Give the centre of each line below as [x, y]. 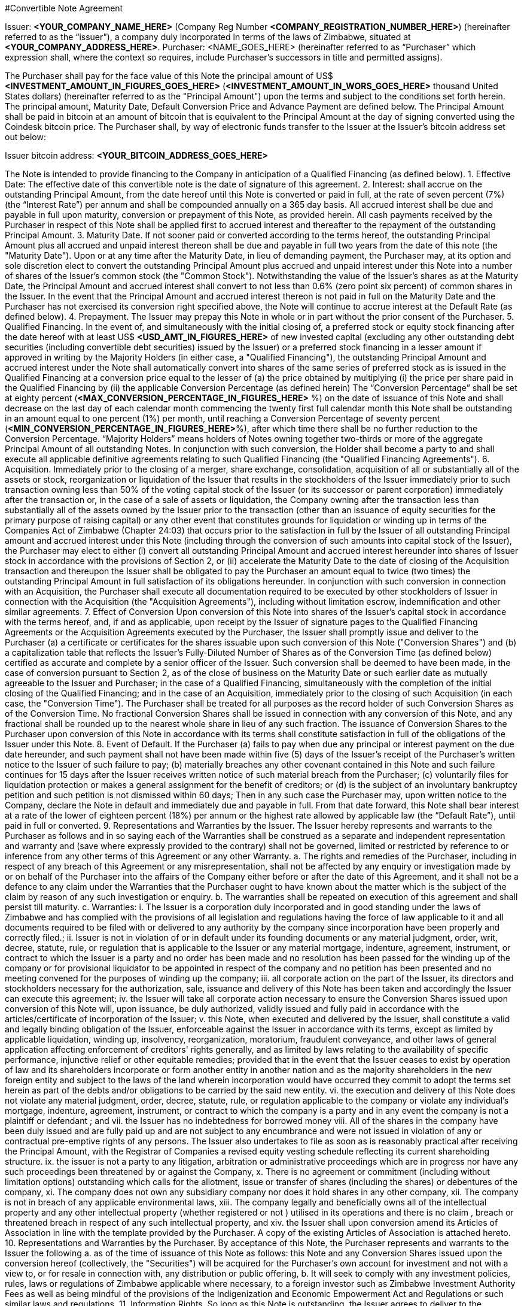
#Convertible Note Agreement [64, 8]
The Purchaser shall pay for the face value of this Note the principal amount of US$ [169, 76]
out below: [25, 137]
